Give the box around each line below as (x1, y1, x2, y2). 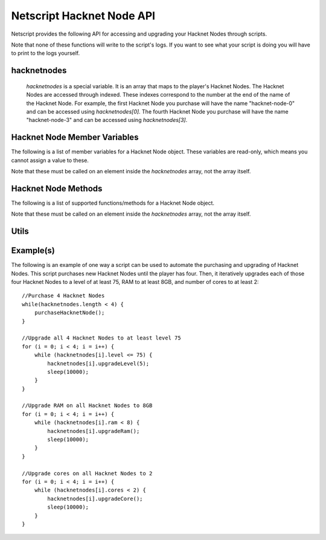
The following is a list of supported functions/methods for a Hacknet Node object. (11, 199, 214, 207)
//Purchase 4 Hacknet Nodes (22, 292, 105, 299)
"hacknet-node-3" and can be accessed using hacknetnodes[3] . (26, 117, 188, 124)
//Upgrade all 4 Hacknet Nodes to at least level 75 (22, 335, 181, 341)
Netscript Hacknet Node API (11, 9, 156, 22)
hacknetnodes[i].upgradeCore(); (47, 495, 143, 502)
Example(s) (11, 245, 56, 256)
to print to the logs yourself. (11, 50, 80, 57)
